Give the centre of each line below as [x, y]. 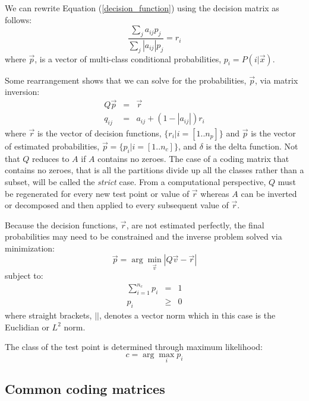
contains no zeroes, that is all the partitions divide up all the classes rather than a [154, 170]
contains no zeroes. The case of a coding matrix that [193, 158]
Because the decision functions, [62, 225]
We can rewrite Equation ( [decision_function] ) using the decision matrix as [142, 8]
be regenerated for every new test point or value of [97, 193]
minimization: [30, 248]
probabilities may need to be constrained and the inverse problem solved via [144, 236]
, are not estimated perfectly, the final [195, 225]
